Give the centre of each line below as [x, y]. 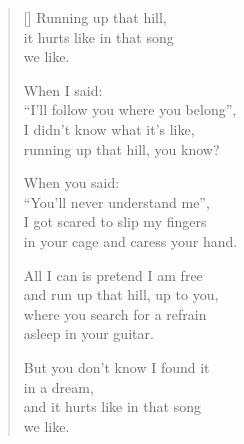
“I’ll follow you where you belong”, [130, 109]
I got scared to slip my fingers [115, 221]
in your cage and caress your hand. [130, 240]
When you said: [71, 182]
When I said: [63, 89]
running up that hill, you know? [121, 148]
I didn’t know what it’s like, [109, 128]
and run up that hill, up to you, [121, 294]
